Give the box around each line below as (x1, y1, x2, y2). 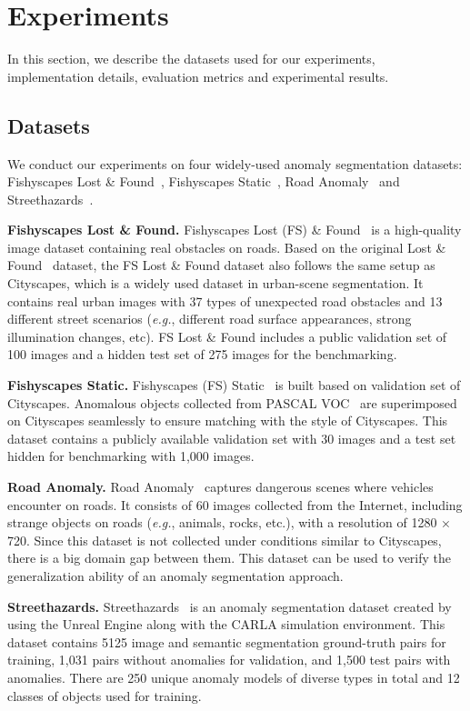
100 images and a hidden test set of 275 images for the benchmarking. (7, 345, 397, 364)
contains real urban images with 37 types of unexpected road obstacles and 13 (7, 291, 443, 310)
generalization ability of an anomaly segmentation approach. (7, 566, 344, 585)
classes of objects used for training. (7, 686, 202, 705)
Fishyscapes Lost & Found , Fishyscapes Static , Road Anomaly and (7, 172, 400, 191)
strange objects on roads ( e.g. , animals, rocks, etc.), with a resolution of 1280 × (7, 513, 451, 532)
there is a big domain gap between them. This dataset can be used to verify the (7, 548, 452, 567)
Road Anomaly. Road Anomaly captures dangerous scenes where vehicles (7, 477, 434, 496)
